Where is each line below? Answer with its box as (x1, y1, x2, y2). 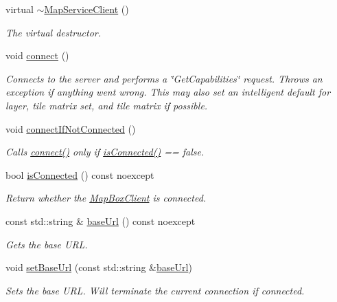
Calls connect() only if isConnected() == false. (5, 144, 205, 159)
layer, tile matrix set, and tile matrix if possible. (5, 98, 208, 112)
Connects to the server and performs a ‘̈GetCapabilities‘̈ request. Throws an (5, 71, 323, 85)
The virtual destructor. (5, 25, 102, 39)
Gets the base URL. (5, 237, 88, 251)
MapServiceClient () (44, 2, 129, 16)
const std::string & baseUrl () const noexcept (5, 213, 196, 228)
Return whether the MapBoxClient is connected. (5, 191, 207, 205)
